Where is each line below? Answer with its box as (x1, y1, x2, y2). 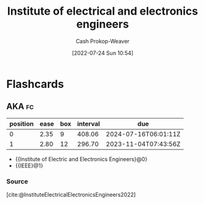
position (9, 119, 34, 128)
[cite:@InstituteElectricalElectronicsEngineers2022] (6, 191, 136, 199)
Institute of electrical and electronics (7, 4, 199, 18)
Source (6, 177, 29, 186)
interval (77, 119, 100, 128)
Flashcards (6, 77, 64, 91)
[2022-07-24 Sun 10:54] (71, 49, 134, 56)
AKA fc (6, 101, 34, 112)
